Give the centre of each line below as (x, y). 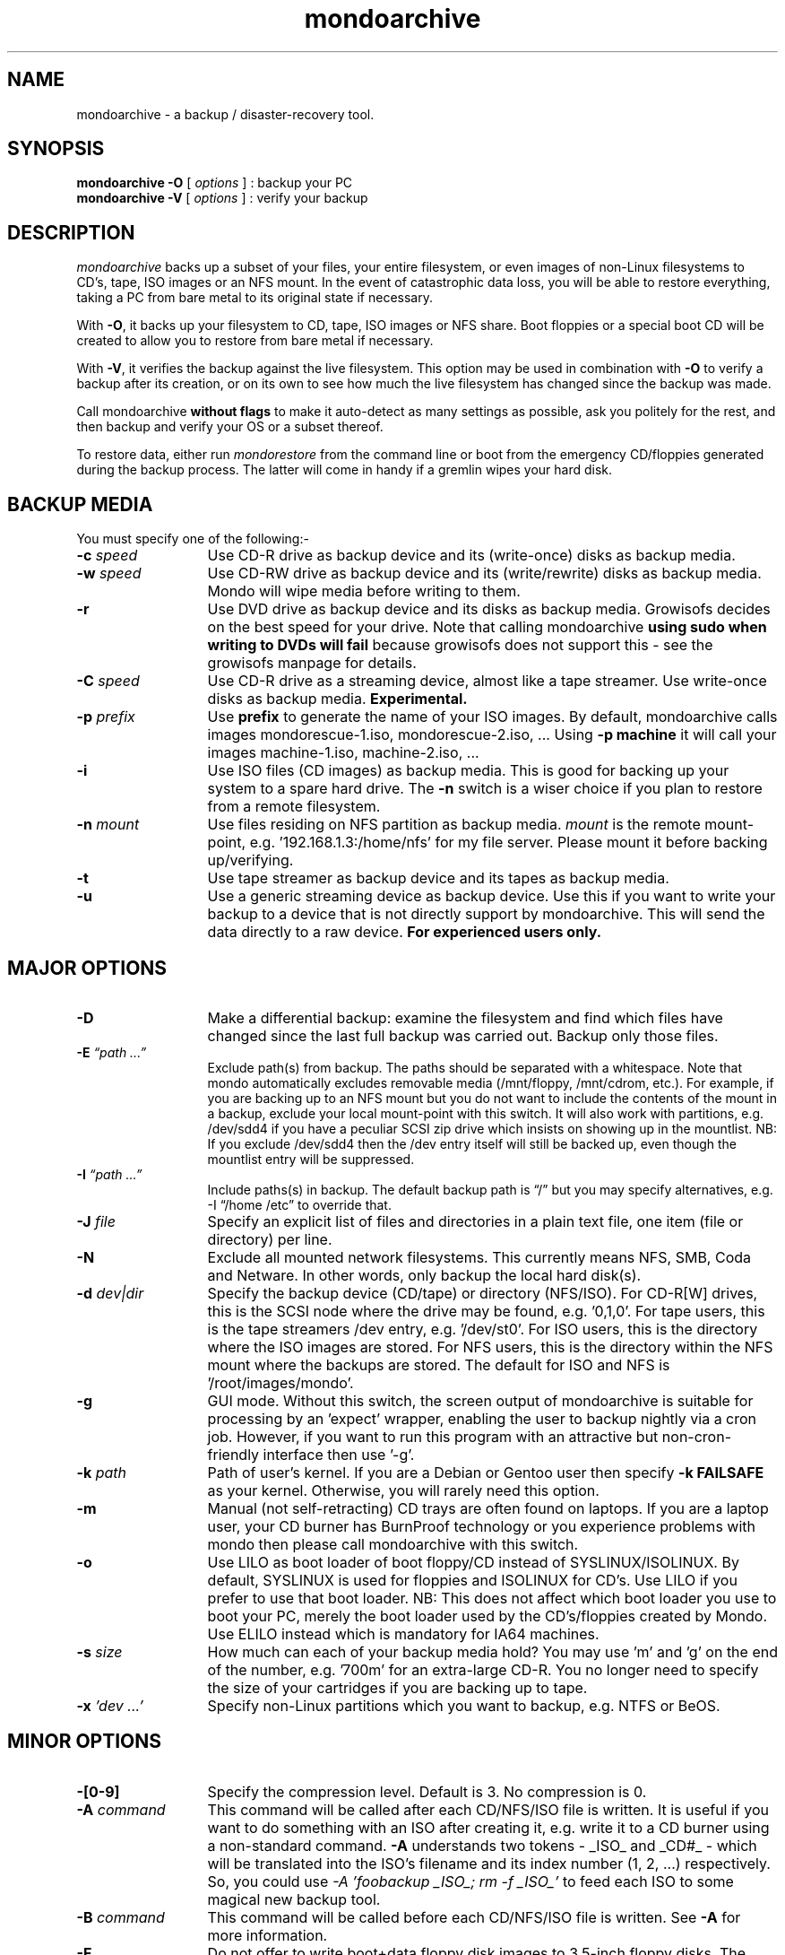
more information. (267, 1935)
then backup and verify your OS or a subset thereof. (230, 427)
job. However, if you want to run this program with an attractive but (433, 1436)
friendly (233, 1454)
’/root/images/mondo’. (280, 1382)
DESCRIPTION (71, 232)
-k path (101, 1472)
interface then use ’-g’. (339, 1454)
